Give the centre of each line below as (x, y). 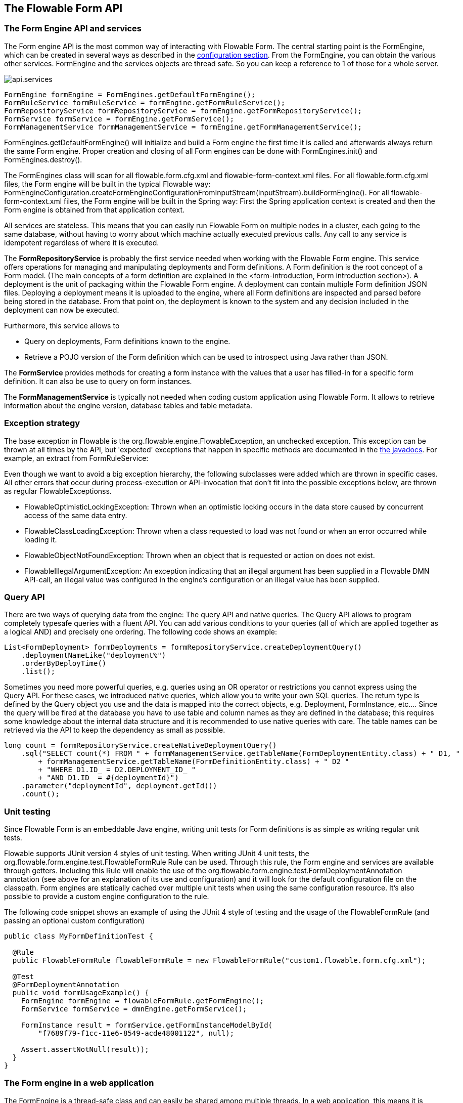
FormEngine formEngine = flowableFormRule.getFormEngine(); (143, 1001)
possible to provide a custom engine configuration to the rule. (107, 897)
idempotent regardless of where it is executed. (82, 242)
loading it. (41, 539)
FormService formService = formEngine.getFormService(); (119, 119)
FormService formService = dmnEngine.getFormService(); (134, 1009)
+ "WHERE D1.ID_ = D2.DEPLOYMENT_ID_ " (117, 770)
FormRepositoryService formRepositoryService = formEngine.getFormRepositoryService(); (183, 111)
